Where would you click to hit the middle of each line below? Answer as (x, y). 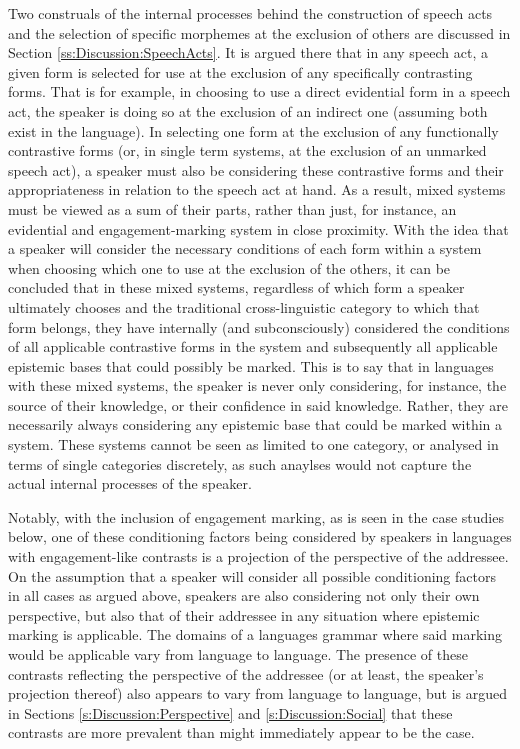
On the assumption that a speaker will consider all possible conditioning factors (252, 575)
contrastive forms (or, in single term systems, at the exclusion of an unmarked (247, 150)
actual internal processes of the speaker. (130, 483)
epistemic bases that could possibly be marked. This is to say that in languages (251, 365)
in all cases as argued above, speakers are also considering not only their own (244, 595)
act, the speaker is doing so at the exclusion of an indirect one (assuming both (248, 110)
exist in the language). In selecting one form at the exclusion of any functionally (253, 130)
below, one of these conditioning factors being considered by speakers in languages (260, 536)
